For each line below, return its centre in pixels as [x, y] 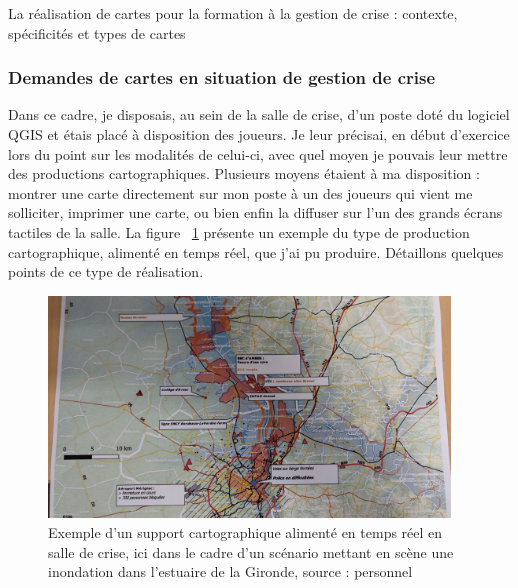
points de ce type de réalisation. [106, 271]
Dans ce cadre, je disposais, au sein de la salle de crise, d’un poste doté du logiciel [259, 114]
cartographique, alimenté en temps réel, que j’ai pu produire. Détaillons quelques [256, 251]
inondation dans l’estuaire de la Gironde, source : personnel [230, 571]
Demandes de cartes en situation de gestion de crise [222, 77]
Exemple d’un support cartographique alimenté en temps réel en [245, 531]
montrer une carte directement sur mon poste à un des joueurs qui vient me [240, 192]
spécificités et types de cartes [97, 32]
